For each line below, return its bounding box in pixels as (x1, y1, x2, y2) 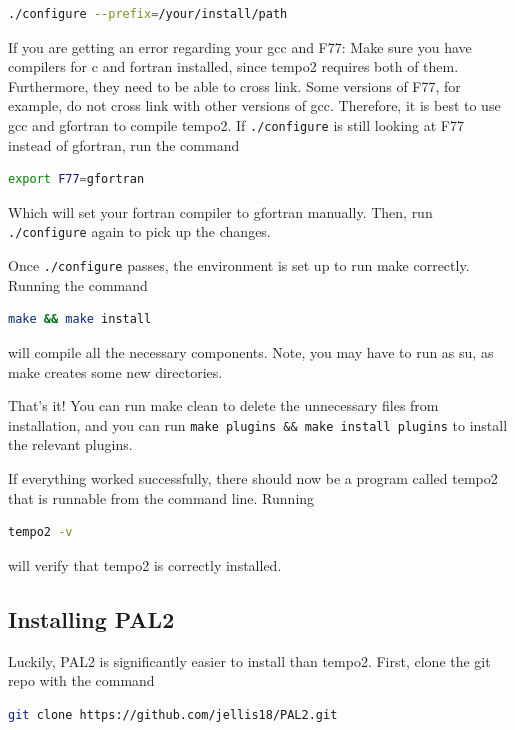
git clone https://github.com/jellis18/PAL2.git (8, 707, 338, 722)
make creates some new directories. (8, 361, 223, 382)
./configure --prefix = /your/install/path (8, 7, 288, 21)
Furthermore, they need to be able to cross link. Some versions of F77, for (8, 75, 461, 96)
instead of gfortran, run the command (8, 134, 240, 155)
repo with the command (8, 670, 155, 691)
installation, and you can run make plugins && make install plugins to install (8, 414, 508, 435)
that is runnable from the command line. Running (8, 487, 315, 508)
